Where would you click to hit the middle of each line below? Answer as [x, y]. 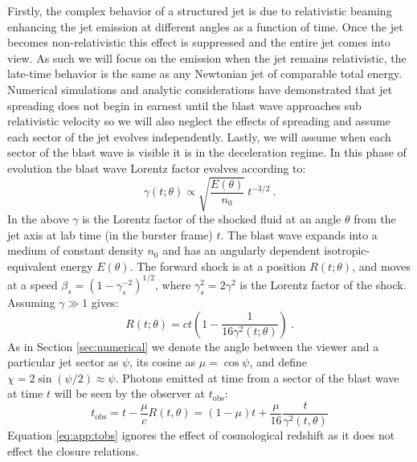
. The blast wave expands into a [299, 234]
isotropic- [347, 250]
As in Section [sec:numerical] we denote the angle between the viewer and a [193, 346]
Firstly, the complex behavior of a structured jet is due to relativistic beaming [200, 10]
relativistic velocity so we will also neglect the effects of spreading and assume [199, 121]
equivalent [32, 266]
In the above [38, 219]
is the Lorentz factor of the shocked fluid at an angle [212, 219]
